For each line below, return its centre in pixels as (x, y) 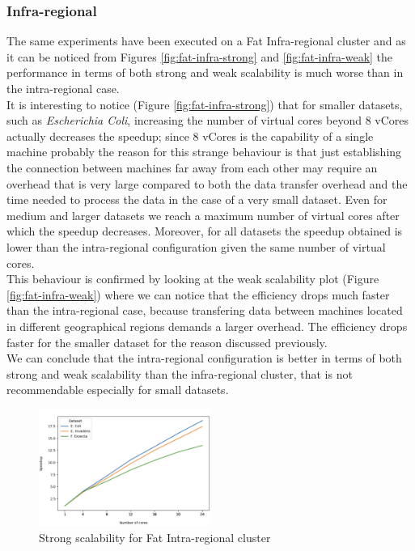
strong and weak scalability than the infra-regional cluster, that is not (180, 373)
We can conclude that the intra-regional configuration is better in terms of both (204, 358)
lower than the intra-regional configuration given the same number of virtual (196, 246)
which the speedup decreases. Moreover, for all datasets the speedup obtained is (205, 231)
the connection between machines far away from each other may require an (192, 167)
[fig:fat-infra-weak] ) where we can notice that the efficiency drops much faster (198, 294)
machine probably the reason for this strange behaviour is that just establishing (204, 152)
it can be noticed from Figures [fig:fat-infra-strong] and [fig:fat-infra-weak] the (200, 56)
